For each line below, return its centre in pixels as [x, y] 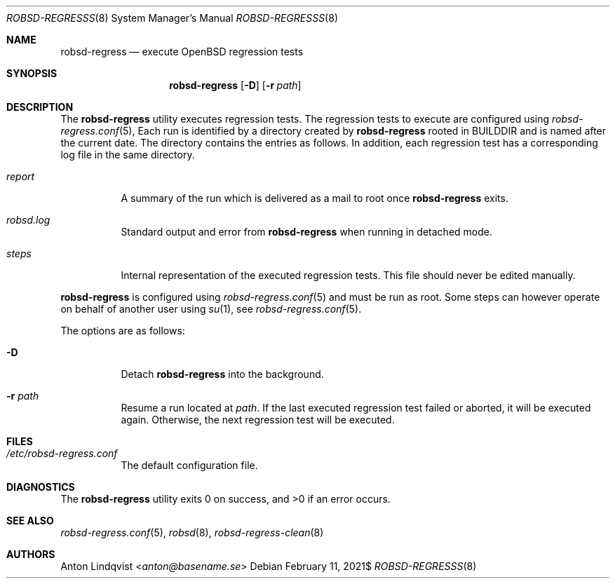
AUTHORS [31, 554]
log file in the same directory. [128, 155]
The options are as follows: [123, 331]
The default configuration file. [189, 465]
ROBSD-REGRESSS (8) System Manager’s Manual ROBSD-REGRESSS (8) [172, 18]
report [21, 176]
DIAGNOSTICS [41, 487]
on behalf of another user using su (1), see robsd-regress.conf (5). [211, 309]
